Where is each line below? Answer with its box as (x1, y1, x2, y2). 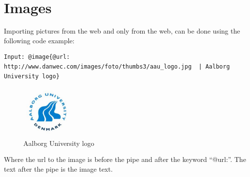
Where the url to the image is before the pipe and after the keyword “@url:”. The (4, 154, 246, 164)
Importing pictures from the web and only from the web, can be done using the (4, 26, 240, 36)
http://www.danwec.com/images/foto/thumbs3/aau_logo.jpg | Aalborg (4, 63, 230, 70)
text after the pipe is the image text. (4, 163, 113, 174)
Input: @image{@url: (4, 53, 70, 61)
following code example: (4, 35, 75, 45)
